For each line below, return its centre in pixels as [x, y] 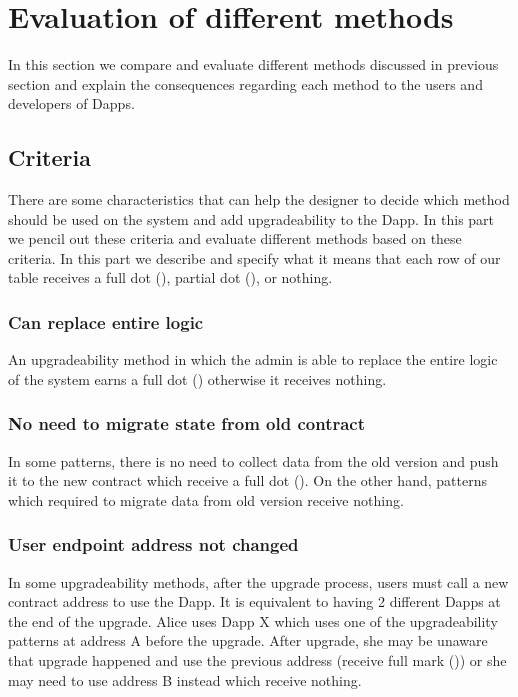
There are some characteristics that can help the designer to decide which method [259, 199]
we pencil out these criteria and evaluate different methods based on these [235, 238]
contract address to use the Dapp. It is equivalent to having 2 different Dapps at [254, 601]
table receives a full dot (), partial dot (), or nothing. [170, 277]
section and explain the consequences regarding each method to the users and [245, 83]
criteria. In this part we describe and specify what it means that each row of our [254, 257]
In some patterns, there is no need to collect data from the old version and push [253, 460]
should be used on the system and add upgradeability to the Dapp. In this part [251, 218]
